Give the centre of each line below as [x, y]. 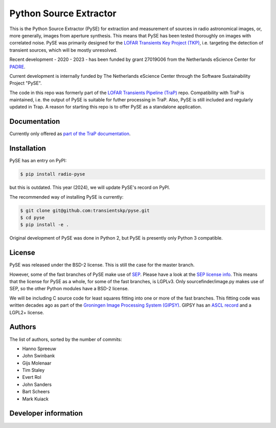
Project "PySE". [26, 83]
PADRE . [17, 67]
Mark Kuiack [35, 399]
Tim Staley [33, 370]
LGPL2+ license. [27, 312]
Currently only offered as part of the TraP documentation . [70, 134]
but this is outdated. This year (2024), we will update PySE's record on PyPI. [90, 187]
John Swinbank [39, 356]
